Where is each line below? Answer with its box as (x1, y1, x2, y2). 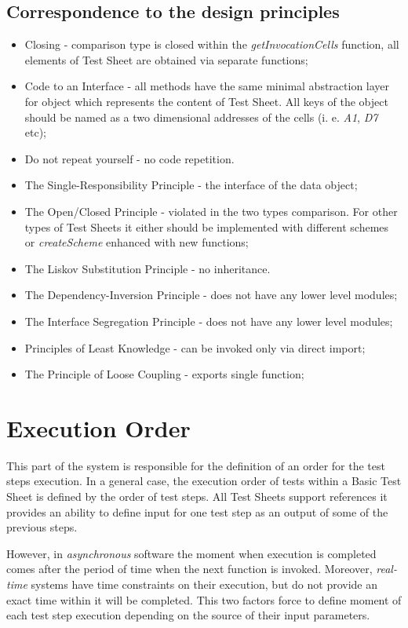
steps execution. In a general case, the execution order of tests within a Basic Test (6, 473, 402, 489)
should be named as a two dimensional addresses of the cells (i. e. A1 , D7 (24, 108, 378, 125)
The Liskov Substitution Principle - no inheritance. (24, 260, 271, 276)
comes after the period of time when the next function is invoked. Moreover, (6, 560, 373, 577)
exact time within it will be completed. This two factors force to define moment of (6, 591, 402, 608)
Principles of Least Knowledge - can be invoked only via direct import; (24, 339, 366, 356)
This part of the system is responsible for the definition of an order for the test (6, 457, 385, 473)
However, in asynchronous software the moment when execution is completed (6, 545, 377, 561)
